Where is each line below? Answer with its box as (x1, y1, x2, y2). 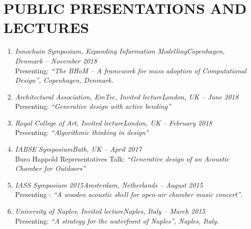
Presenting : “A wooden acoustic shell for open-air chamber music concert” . (15, 189, 243, 199)
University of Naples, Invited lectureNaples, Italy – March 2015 (15, 206, 205, 216)
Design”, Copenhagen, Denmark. (15, 75, 113, 85)
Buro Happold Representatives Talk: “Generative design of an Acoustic (15, 153, 229, 164)
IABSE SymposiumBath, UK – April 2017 (15, 144, 142, 154)
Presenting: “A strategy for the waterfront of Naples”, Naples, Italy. (15, 215, 219, 226)
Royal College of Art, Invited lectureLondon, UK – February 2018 (15, 117, 212, 128)
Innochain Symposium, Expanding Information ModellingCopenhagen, (15, 46, 225, 56)
